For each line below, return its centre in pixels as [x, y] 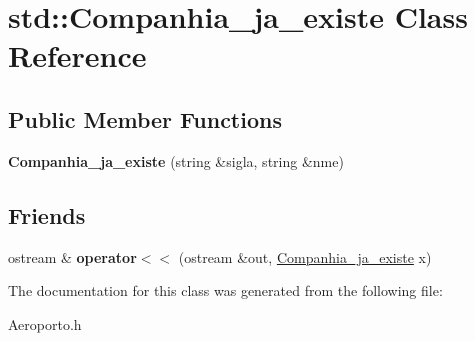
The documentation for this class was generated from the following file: [225, 290]
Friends [47, 214]
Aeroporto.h [45, 323]
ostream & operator [72, 256]
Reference [77, 55]
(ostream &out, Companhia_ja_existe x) [305, 256]
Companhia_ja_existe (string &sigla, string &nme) [176, 160]
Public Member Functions [145, 118]
